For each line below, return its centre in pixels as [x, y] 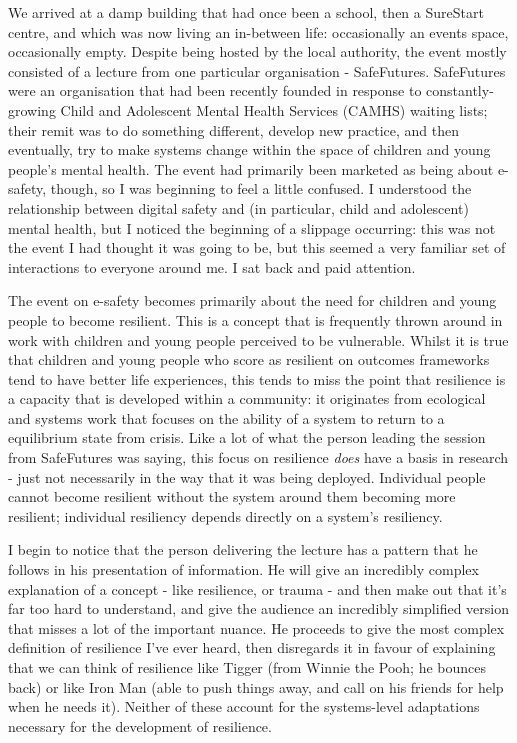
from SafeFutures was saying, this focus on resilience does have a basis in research [258, 457]
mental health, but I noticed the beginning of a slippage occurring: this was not [252, 227]
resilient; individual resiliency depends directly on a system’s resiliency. [225, 515]
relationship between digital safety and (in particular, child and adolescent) [238, 207]
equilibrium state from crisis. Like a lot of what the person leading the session [247, 437]
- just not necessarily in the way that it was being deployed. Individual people [247, 476]
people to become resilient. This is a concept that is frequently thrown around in [255, 319]
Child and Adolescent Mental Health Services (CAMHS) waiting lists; [274, 109]
